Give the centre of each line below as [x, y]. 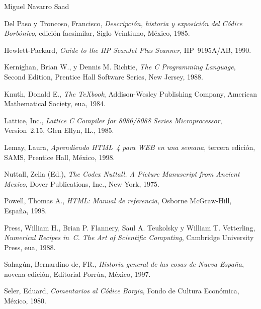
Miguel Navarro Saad [37, 6]
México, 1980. [25, 301]
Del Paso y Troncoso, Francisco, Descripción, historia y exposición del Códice [123, 23]
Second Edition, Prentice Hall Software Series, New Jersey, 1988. [104, 76]
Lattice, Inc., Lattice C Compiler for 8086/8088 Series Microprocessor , [113, 120]
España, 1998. [26, 210]
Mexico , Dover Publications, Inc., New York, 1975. [82, 183]
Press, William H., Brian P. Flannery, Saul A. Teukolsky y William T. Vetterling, [130, 227]
